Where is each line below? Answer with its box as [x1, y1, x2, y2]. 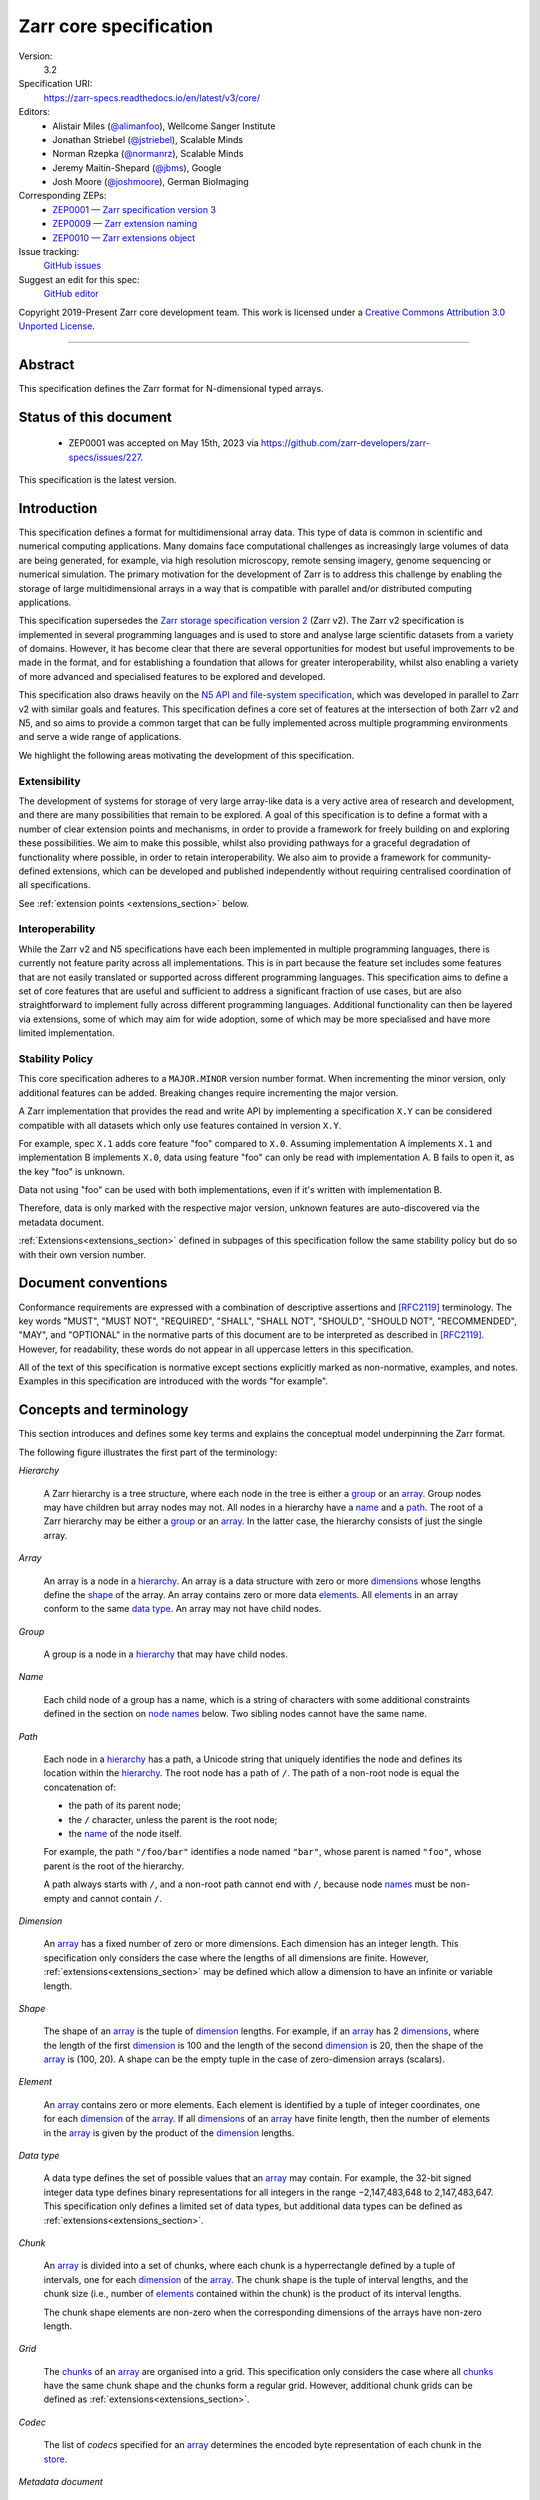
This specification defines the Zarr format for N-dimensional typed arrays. [18, 382, 324, 394]
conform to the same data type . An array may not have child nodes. [43, 1603, 322, 1615]
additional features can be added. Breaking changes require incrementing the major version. [18, 1086, 399, 1099]
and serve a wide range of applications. [18, 731, 182, 743]
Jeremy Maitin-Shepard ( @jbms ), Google [52, 161, 222, 174]
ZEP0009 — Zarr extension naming [52, 218, 198, 230]
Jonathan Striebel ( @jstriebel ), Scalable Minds [52, 133, 244, 145]
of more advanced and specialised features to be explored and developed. [18, 670, 326, 682]
